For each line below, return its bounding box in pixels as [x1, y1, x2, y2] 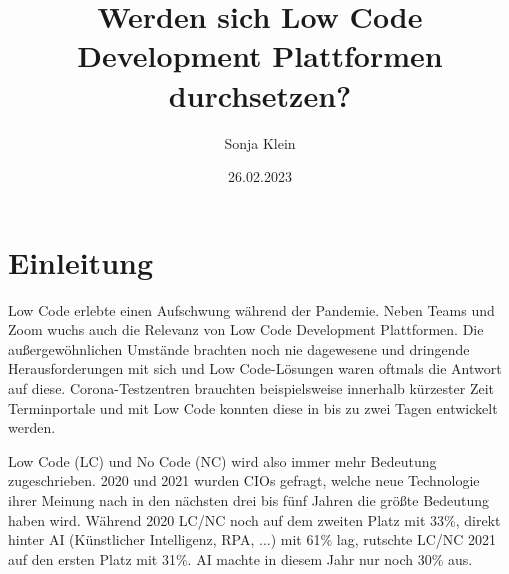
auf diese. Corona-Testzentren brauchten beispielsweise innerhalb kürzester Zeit [8, 378, 495, 398]
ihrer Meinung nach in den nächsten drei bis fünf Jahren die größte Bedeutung [8, 489, 490, 510]
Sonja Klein [224, 132, 296, 153]
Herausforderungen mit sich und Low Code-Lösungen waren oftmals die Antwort [8, 358, 502, 379]
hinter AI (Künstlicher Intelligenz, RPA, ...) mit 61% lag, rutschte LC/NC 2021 [8, 529, 497, 550]
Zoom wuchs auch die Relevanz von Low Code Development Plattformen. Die [8, 319, 484, 340]
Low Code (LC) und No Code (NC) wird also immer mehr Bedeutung [8, 450, 437, 471]
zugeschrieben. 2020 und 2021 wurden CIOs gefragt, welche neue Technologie [8, 470, 480, 491]
